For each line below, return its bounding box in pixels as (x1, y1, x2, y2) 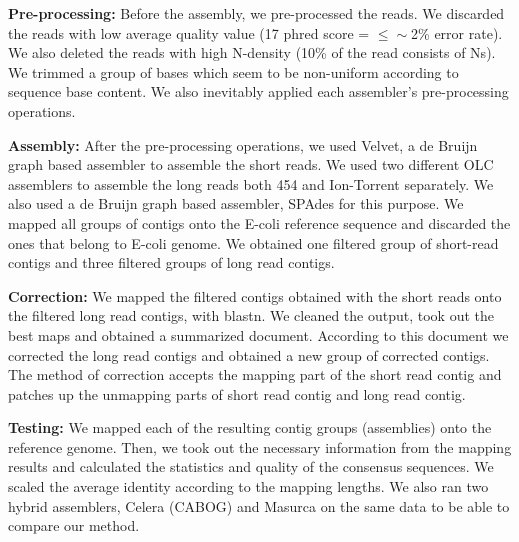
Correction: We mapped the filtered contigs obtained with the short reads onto (8, 285, 502, 306)
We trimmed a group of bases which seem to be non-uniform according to (8, 61, 459, 82)
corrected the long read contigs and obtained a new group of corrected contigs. (8, 344, 490, 365)
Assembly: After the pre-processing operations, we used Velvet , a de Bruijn (8, 134, 478, 155)
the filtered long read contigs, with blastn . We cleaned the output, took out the (8, 305, 494, 326)
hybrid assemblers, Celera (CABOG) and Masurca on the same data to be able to (8, 495, 510, 516)
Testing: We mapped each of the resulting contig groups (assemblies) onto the (8, 417, 492, 438)
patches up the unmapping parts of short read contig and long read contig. (8, 383, 466, 404)
